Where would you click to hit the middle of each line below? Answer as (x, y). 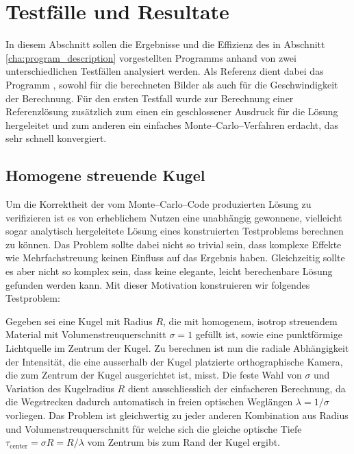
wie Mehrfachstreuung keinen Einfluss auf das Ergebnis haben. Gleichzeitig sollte (175, 258)
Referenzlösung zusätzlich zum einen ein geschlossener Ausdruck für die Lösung (172, 111)
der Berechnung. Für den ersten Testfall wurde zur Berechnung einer (150, 98)
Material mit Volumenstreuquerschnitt (86, 334)
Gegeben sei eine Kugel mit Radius (79, 321)
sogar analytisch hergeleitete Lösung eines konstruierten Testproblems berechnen (175, 231)
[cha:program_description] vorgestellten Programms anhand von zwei (151, 57)
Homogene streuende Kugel (105, 175)
